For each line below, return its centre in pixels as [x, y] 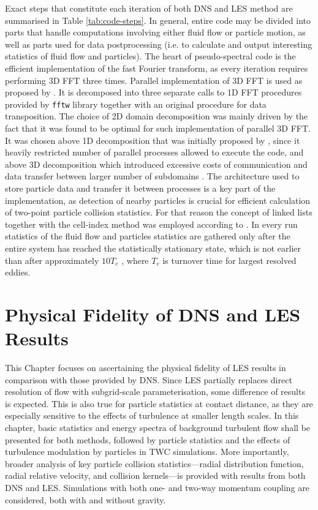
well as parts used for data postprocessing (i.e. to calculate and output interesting [159, 44]
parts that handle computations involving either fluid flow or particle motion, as [155, 32]
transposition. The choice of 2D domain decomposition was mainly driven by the [157, 116]
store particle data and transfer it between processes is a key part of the [140, 188]
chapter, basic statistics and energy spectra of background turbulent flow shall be [158, 427]
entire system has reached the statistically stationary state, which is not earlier [153, 248]
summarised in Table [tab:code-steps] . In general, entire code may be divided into [158, 20]
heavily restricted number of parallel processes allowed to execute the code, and [154, 152]
